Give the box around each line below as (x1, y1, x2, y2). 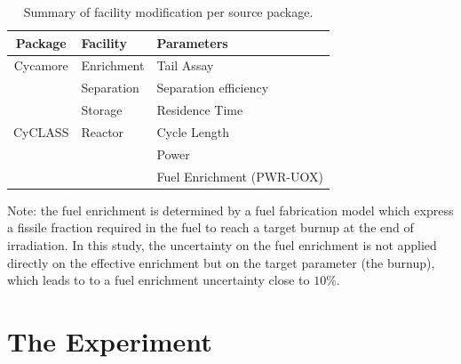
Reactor (81, 122, 124, 141)
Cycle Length (156, 122, 229, 141)
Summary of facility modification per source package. (23, 3, 314, 20)
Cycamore (13, 56, 68, 75)
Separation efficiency (156, 78, 269, 97)
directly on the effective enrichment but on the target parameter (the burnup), (7, 253, 435, 271)
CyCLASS (13, 122, 69, 141)
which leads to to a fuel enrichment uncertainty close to (7, 271, 310, 289)
